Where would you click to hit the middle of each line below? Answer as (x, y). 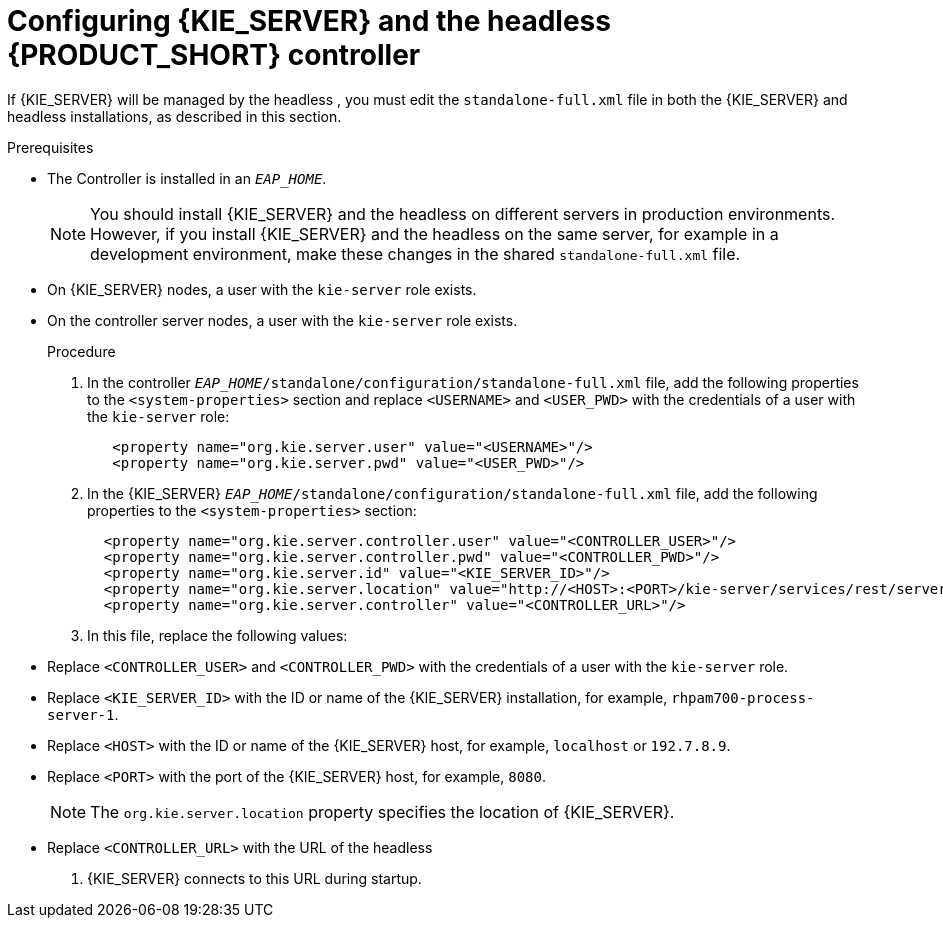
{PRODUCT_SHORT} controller (214, 55)
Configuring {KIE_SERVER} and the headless (309, 21)
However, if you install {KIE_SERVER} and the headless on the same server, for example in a (434, 233)
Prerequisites (50, 147)
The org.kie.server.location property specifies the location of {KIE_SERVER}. (382, 811)
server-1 (81, 714)
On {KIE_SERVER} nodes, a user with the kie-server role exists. (262, 289)
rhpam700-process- (743, 697)
